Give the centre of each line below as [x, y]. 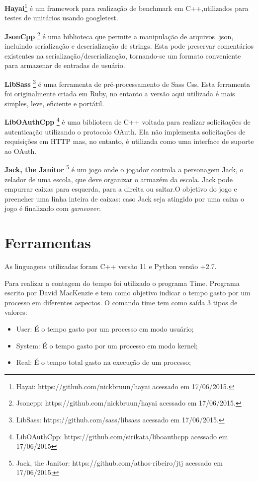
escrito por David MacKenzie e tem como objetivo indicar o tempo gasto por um [128, 293]
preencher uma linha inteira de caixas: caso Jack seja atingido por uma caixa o [125, 198]
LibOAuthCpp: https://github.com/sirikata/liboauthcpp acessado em [122, 436]
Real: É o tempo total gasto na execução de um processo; [103, 362]
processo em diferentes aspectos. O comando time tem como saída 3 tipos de [121, 302]
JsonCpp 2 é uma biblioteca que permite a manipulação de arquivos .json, [119, 35]
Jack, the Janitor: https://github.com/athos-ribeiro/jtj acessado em [119, 462]
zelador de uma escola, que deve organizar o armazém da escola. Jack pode [119, 179]
